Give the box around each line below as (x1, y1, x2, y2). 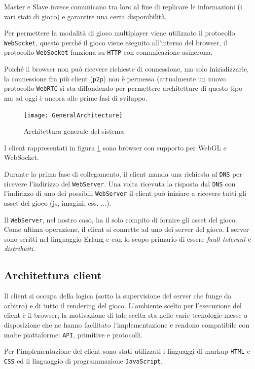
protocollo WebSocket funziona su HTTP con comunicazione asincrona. (4, 47, 213, 57)
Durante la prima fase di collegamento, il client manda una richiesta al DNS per (4, 169, 242, 179)
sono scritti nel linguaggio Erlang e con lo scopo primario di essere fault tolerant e (4, 233, 251, 244)
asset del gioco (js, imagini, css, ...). (4, 198, 111, 208)
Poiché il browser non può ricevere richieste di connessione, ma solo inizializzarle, (4, 64, 249, 74)
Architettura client (4, 267, 102, 283)
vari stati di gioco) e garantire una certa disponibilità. (4, 11, 167, 21)
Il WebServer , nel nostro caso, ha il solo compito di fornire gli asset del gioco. (4, 214, 237, 224)
